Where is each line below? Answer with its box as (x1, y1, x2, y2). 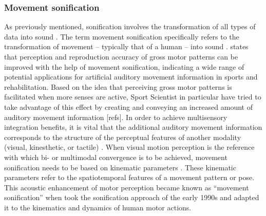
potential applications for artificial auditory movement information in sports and (4, 71, 258, 82)
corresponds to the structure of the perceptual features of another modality (4, 131, 241, 142)
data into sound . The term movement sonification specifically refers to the (4, 31, 239, 42)
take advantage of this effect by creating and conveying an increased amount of (4, 101, 253, 112)
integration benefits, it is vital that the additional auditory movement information (4, 122, 262, 132)
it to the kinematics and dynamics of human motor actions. (4, 202, 192, 212)
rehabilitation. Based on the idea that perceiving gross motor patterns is (4, 81, 232, 92)
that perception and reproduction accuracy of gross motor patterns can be (4, 51, 238, 62)
